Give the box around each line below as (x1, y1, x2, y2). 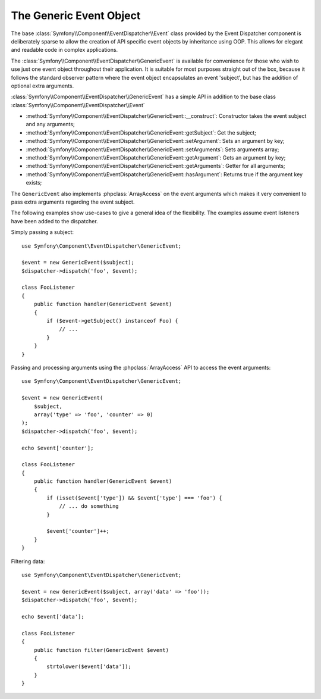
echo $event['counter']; (21, 444, 94, 451)
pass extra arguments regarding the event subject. (11, 198, 135, 205)
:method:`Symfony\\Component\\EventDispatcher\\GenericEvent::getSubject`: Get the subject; (26, 129, 257, 136)
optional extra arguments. (11, 82, 74, 89)
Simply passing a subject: (11, 229, 74, 236)
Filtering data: (11, 557, 45, 565)
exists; (26, 179, 42, 186)
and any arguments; (26, 121, 75, 128)
